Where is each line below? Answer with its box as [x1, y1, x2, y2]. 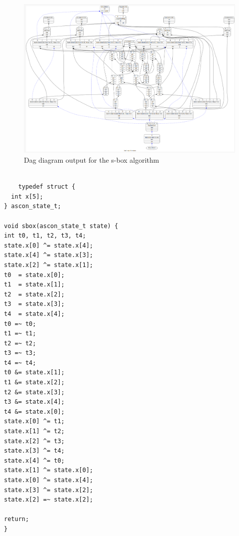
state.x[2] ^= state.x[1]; [4, 261, 93, 268]
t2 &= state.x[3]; [4, 388, 65, 396]
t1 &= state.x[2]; [4, 379, 65, 386]
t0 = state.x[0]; [4, 271, 65, 278]
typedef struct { [18, 183, 76, 191]
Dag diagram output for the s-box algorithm [24, 155, 159, 165]
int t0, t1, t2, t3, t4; [4, 232, 86, 240]
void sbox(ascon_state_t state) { [4, 222, 119, 230]
